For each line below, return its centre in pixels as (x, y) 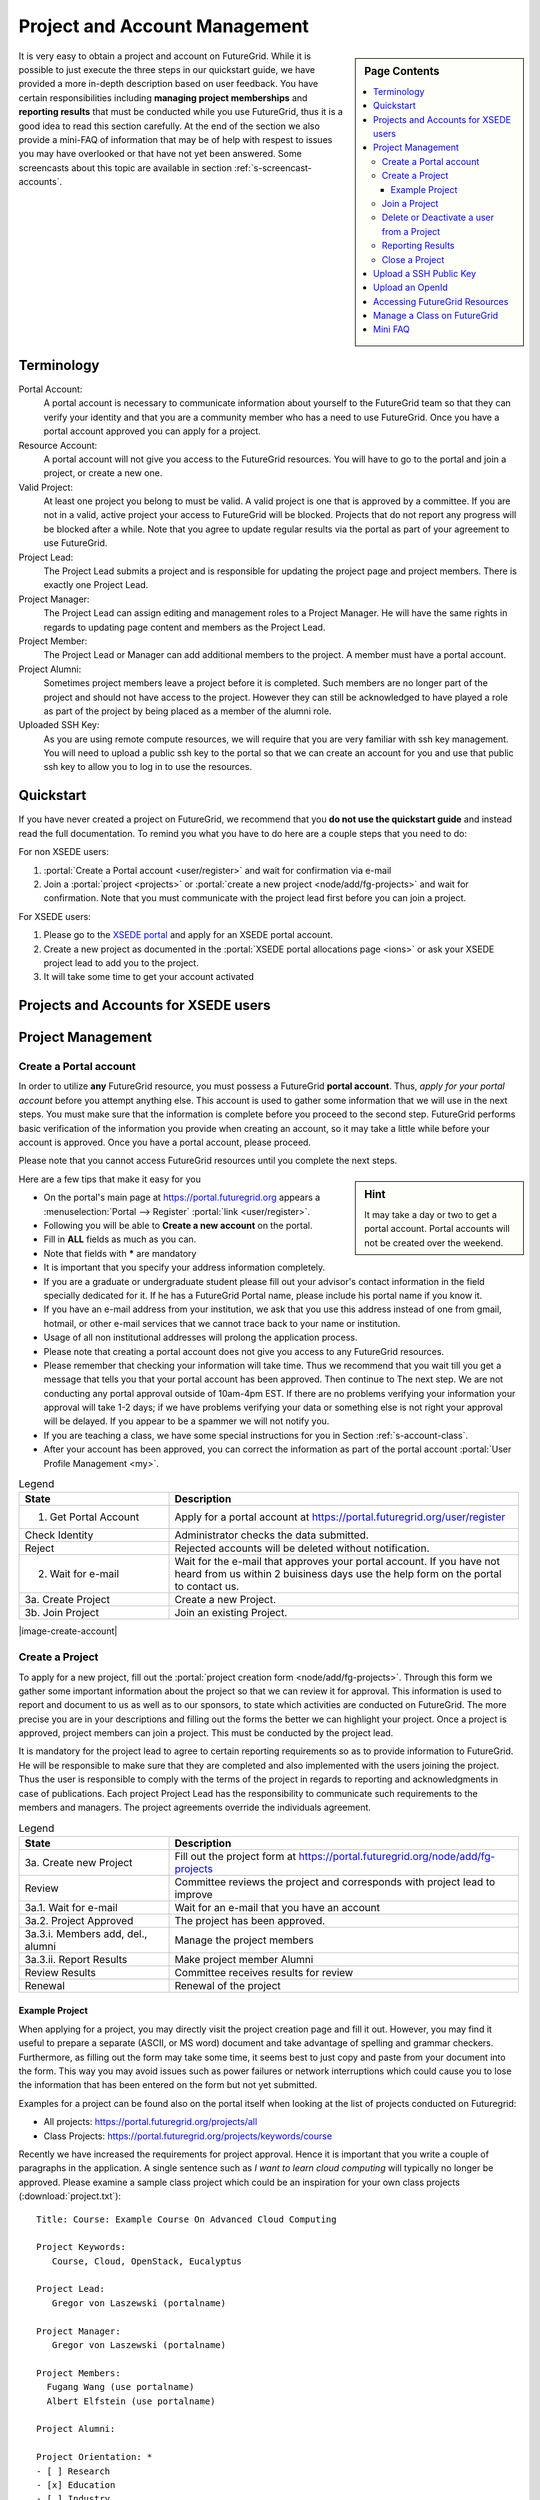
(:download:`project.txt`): (70, 2196)
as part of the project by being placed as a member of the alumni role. (187, 711)
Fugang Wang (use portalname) (120, 2387)
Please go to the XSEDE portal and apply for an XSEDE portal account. (188, 935)
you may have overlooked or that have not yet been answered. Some (160, 154)
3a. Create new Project (78, 1862)
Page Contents (402, 71)
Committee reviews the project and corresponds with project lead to (335, 1882)
